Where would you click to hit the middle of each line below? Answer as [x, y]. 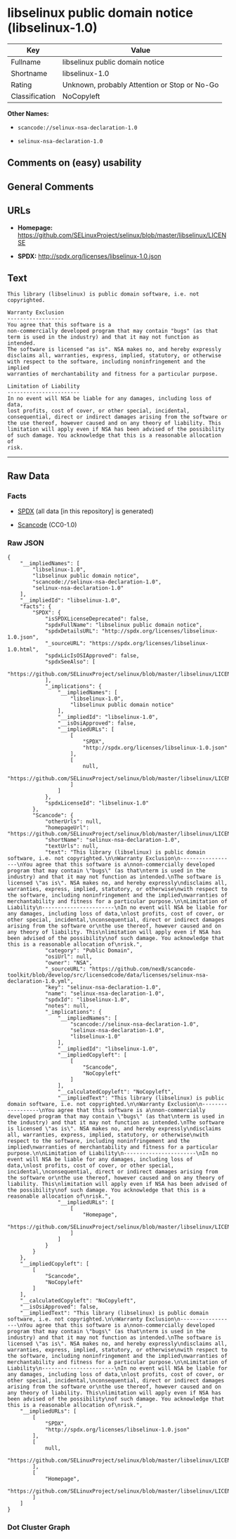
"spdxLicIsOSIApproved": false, [92, 656]
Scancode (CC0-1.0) [47, 525]
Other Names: [28, 113]
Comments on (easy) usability [74, 163]
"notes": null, [67, 1006]
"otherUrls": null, [73, 822]
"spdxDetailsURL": [72, 631]
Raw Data [29, 476]
